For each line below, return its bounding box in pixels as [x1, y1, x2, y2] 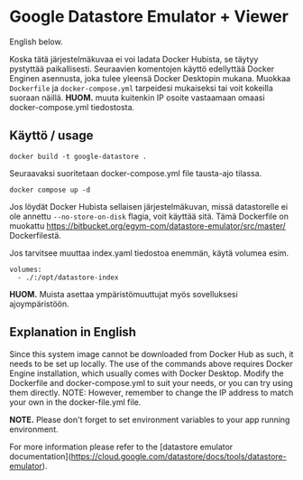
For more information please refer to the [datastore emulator [9, 441, 234, 452]
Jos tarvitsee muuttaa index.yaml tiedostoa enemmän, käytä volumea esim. [9, 247, 289, 259]
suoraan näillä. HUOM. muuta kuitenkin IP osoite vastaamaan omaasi [9, 92, 265, 103]
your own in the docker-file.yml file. [9, 396, 142, 408]
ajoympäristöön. [9, 298, 69, 309]
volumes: [9, 265, 42, 274]
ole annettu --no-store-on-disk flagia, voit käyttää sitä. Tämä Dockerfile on [9, 211, 289, 221]
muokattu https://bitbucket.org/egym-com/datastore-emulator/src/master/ [9, 220, 286, 231]
